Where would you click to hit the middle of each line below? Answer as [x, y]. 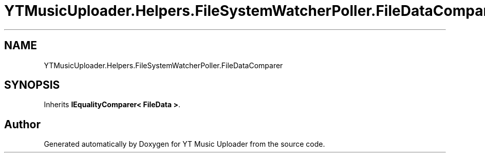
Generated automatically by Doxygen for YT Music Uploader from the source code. [184, 144]
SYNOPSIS [32, 85]
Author [22, 124]
